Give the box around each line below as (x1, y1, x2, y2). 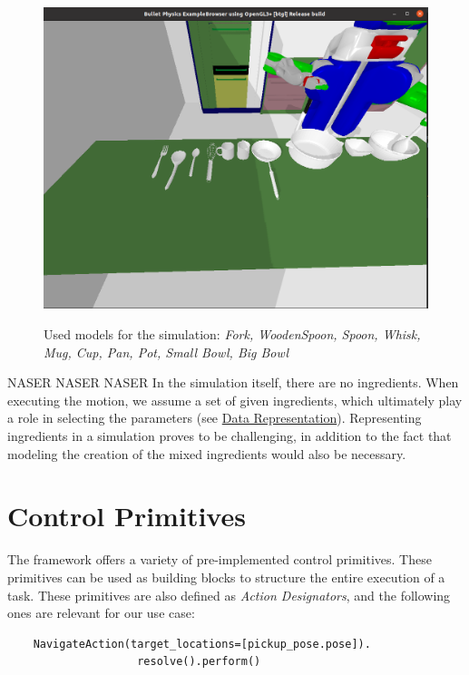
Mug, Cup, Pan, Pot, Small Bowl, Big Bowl (44, 342, 289, 361)
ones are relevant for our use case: (7, 603, 195, 622)
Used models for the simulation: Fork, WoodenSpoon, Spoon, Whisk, (44, 325, 421, 344)
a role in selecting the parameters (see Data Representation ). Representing (7, 408, 422, 427)
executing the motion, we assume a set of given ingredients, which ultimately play (7, 390, 463, 409)
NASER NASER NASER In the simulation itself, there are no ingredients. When (7, 373, 459, 392)
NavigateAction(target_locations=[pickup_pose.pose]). (33, 637, 371, 651)
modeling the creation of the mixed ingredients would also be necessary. (7, 444, 406, 463)
